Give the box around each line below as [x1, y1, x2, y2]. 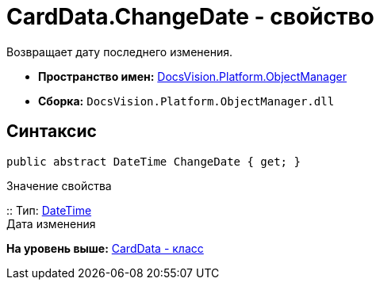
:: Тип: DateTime [6, 203, 92, 217]
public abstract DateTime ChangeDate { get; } [6, 154, 301, 168]
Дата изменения [6, 216, 96, 231]
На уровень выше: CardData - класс [6, 241, 204, 255]
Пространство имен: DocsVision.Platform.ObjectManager [38, 69, 347, 83]
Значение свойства [6, 178, 112, 193]
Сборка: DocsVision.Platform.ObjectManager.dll [38, 93, 335, 108]
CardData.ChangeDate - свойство [6, 3, 374, 30]
